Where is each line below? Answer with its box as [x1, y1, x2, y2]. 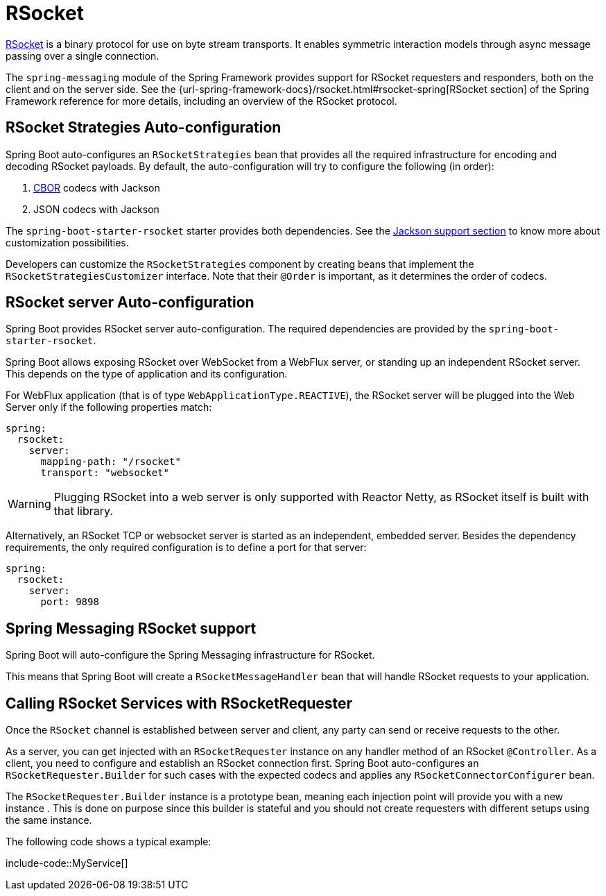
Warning [8, 497, 51, 512]
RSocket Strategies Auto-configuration [6, 119, 282, 137]
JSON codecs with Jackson [33, 203, 159, 215]
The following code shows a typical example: [6, 836, 211, 848]
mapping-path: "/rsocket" [40, 456, 181, 468]
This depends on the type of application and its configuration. [6, 368, 288, 380]
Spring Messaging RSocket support [6, 619, 257, 637]
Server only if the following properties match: [6, 401, 212, 414]
